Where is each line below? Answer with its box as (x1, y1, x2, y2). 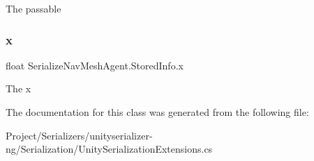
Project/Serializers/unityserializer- (6, 128, 153, 142)
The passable (6, 1, 61, 15)
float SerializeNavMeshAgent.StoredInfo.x (6, 58, 184, 72)
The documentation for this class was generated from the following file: (6, 105, 309, 119)
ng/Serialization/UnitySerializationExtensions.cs (6, 142, 213, 156)
